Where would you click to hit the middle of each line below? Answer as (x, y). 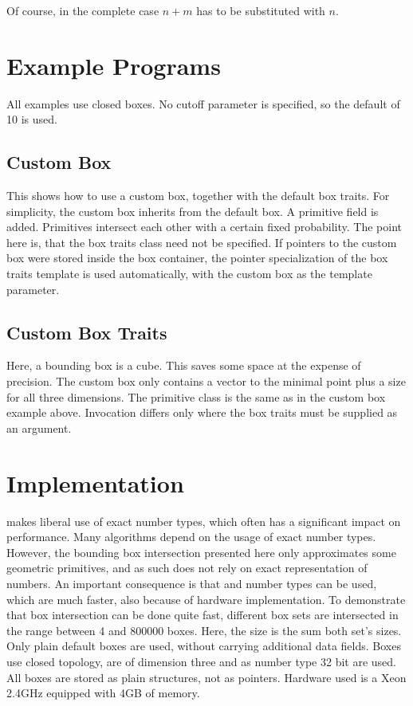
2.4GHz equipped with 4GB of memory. (103, 693)
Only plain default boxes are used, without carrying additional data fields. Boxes (204, 646)
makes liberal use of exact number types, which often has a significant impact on (204, 521)
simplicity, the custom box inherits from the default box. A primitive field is (193, 211)
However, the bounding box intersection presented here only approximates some (201, 552)
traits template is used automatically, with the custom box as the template (189, 274)
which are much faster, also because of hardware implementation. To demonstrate (206, 599)
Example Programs (114, 65)
